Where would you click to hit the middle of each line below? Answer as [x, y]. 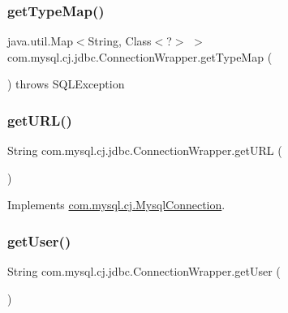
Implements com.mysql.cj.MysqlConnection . [116, 205]
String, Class [120, 41]
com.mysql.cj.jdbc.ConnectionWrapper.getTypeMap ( [140, 56]
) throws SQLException [66, 84]
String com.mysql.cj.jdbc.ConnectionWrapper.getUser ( [144, 271]
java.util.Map [40, 41]
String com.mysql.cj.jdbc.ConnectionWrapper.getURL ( [145, 150]
